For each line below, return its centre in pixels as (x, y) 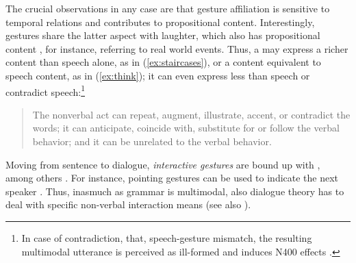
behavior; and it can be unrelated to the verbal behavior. (152, 141)
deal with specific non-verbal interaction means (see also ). (128, 204)
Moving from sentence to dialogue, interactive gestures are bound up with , (163, 164)
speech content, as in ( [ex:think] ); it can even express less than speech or (158, 75)
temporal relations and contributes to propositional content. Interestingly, (160, 22)
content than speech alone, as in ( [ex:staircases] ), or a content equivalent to (163, 62)
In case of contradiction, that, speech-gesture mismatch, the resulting (167, 237)
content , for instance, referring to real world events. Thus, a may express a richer (177, 48)
